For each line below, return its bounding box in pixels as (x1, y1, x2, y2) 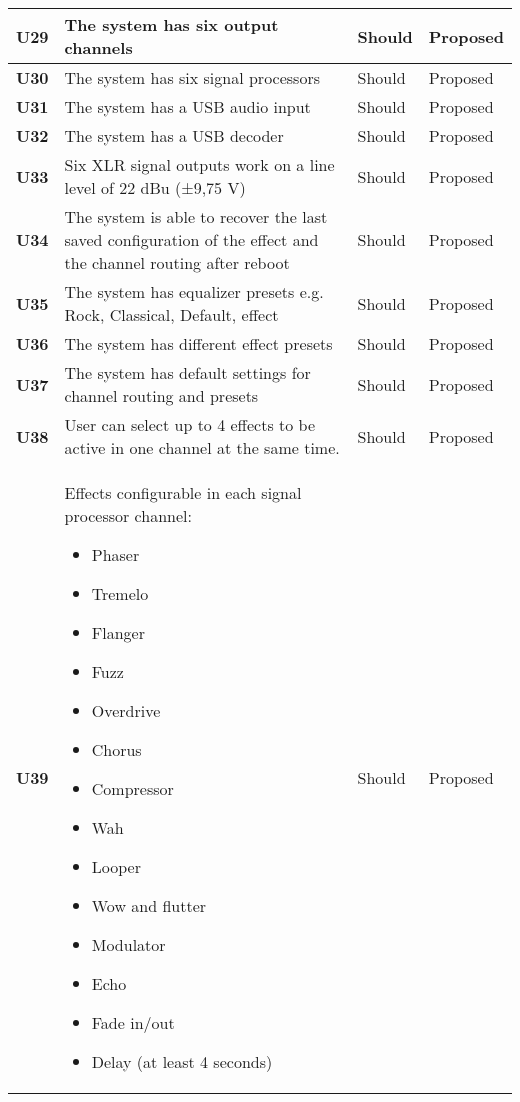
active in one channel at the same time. (64, 436, 340, 459)
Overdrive (91, 699, 161, 722)
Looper (91, 855, 141, 878)
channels (64, 36, 133, 59)
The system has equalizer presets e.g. (64, 280, 324, 303)
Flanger (91, 621, 145, 644)
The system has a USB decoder (64, 124, 284, 147)
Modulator (91, 933, 166, 956)
